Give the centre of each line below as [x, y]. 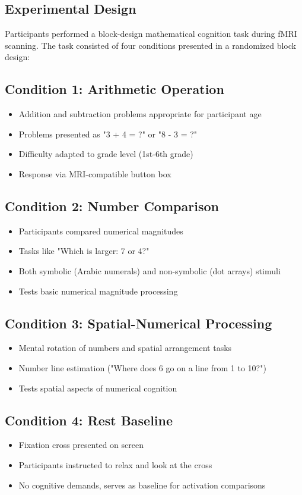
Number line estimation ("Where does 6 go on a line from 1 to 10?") [142, 367]
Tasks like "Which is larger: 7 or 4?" [84, 251]
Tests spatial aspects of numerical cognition [98, 388]
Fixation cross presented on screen [81, 445]
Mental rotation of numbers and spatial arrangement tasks [125, 348]
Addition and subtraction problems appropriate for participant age [140, 114]
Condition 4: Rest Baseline [89, 420]
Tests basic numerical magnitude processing [98, 291]
